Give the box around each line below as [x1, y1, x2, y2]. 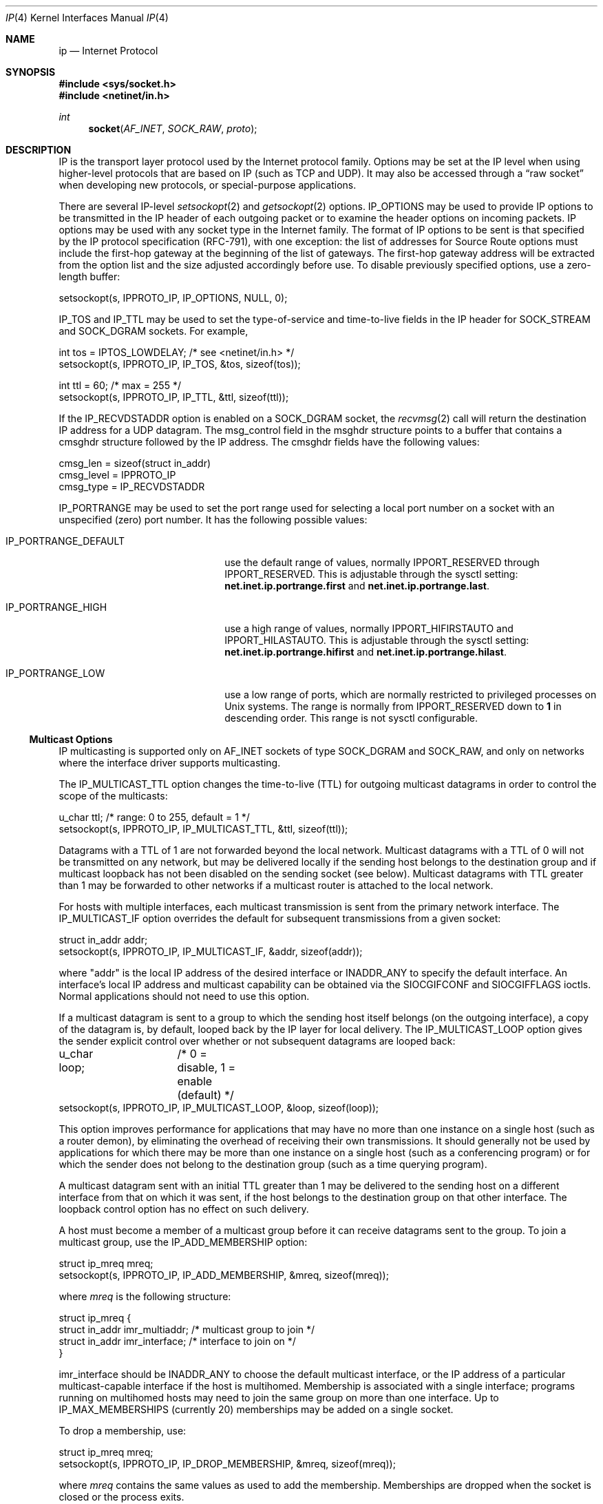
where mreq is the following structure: [59, 1291, 231, 1302]
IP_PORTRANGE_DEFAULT [6, 535, 125, 547]
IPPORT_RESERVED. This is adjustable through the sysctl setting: [224, 568, 518, 580]
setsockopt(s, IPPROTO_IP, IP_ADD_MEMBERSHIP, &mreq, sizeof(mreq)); [59, 1269, 389, 1281]
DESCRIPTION [6, 144, 72, 156]
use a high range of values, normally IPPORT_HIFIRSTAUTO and [224, 623, 514, 634]
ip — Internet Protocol [59, 45, 158, 56]
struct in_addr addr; [59, 934, 148, 946]
